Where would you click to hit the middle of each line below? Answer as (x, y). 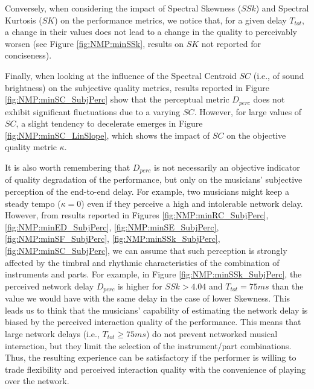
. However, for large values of (248, 111)
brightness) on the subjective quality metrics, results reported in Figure (137, 87)
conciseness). (28, 55)
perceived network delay (50, 286)
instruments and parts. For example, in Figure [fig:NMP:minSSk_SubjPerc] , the (153, 274)
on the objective (256, 135)
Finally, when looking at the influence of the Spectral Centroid (121, 75)
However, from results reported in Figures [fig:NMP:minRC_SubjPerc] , (137, 215)
